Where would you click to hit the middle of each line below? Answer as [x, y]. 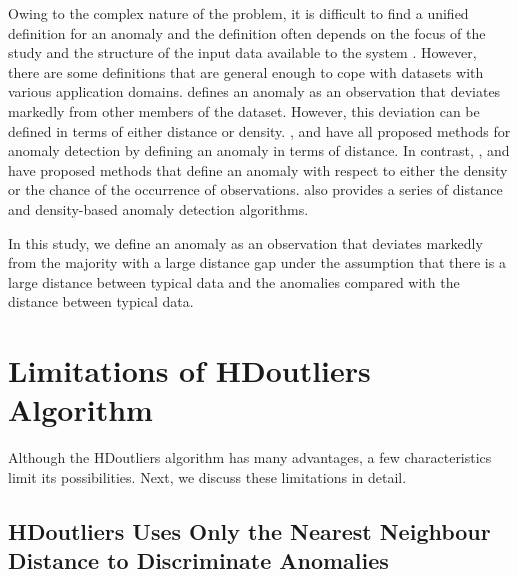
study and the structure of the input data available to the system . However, [242, 52]
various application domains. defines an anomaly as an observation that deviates [254, 91]
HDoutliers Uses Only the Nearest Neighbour [249, 530]
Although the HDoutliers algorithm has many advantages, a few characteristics [250, 457]
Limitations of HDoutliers [189, 370]
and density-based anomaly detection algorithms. [158, 208]
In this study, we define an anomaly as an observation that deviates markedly [245, 242]
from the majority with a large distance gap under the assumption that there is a [257, 262]
